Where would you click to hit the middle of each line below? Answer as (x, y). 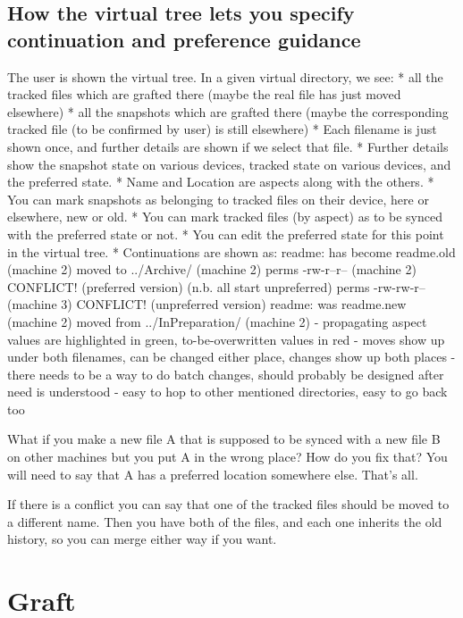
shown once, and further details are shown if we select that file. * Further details (228, 146)
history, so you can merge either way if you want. (142, 539)
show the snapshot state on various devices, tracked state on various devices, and (229, 164)
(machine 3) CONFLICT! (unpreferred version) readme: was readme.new (207, 304)
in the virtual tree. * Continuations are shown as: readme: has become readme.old (231, 251)
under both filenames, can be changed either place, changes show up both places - (231, 357)
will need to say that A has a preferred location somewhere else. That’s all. (213, 474)
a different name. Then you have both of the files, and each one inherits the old (225, 521)
